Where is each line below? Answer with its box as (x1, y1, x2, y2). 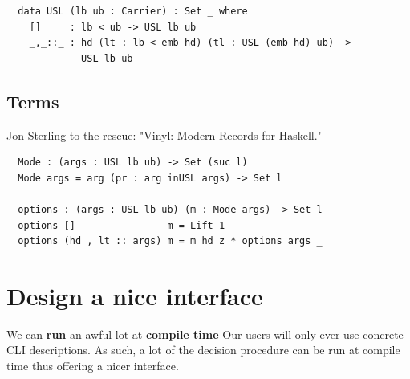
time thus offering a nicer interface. (6, 357, 179, 374)
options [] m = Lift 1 (18, 219, 225, 231)
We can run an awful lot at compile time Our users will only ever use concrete (6, 325, 404, 342)
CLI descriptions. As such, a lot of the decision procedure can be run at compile (6, 341, 400, 358)
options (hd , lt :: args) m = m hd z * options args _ (18, 235, 323, 247)
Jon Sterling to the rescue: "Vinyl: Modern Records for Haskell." (6, 126, 322, 143)
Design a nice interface (6, 279, 263, 312)
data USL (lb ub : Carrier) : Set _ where (18, 6, 248, 17)
